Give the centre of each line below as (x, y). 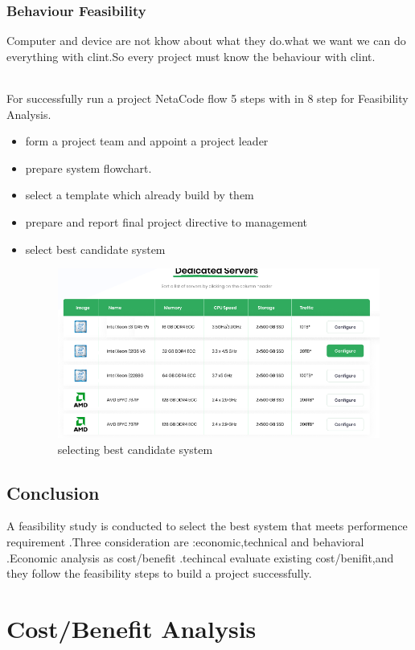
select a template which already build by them (140, 195)
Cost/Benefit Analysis (131, 628)
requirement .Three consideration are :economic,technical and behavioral (185, 542)
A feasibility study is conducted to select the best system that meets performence (207, 526)
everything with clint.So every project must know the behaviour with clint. (191, 56)
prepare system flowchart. (88, 168)
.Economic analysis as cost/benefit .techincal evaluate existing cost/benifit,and (200, 557)
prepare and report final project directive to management (166, 221)
